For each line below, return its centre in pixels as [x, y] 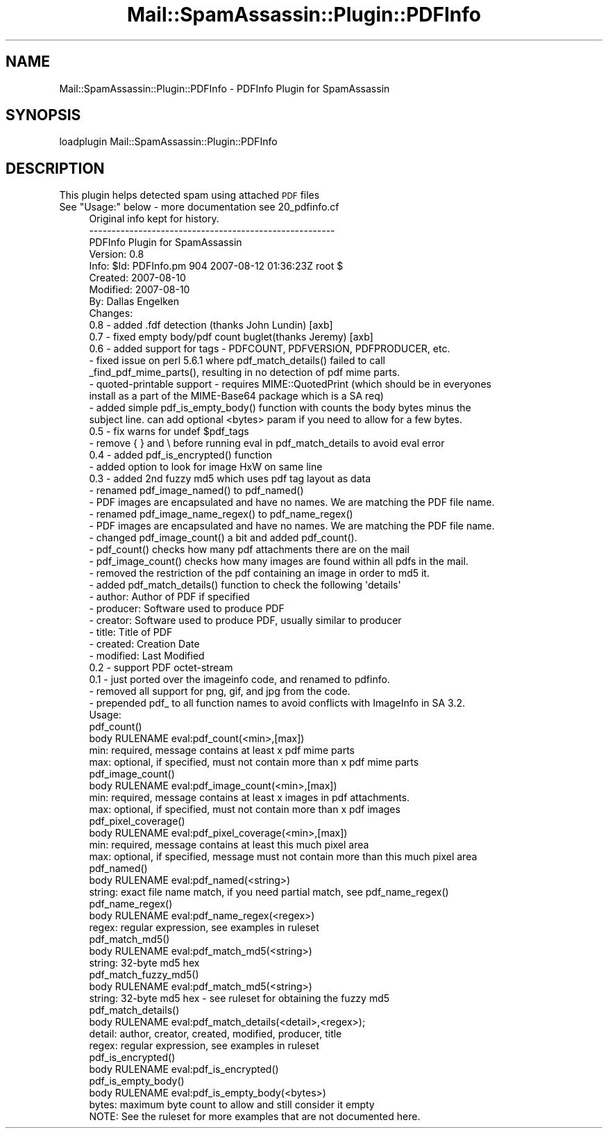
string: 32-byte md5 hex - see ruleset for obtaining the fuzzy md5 [239, 999]
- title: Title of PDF [131, 632]
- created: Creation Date [144, 644]
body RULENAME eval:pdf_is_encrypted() [184, 1069]
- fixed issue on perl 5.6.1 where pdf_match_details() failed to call [237, 361]
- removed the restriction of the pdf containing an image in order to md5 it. [259, 573]
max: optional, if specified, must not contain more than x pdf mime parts [254, 762]
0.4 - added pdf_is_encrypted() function [181, 455]
